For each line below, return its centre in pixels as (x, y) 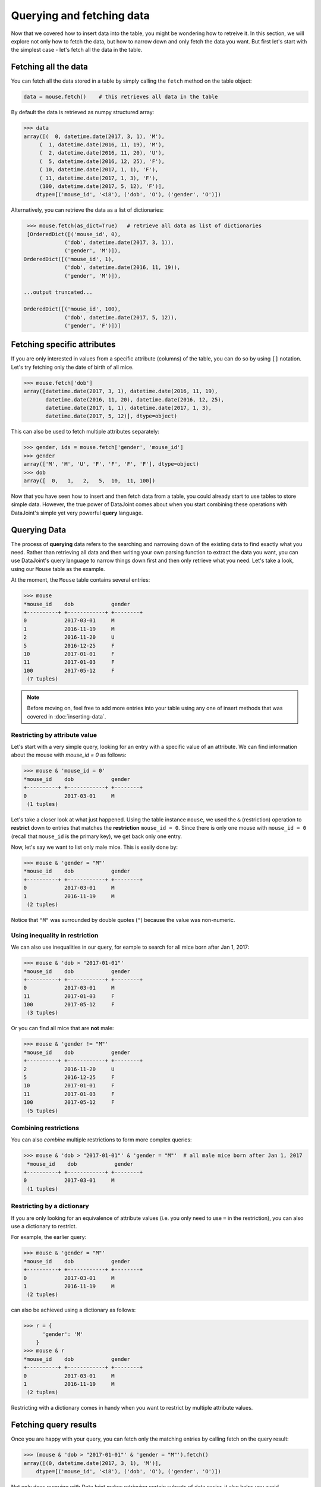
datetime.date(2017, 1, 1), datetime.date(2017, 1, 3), (129, 408)
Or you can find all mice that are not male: (62, 1028)
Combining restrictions (45, 1128)
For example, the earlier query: (49, 1237)
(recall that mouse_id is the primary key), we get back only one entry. (97, 836)
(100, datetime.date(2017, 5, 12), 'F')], (102, 186)
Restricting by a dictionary (50, 1206)
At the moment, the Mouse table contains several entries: (81, 580)
